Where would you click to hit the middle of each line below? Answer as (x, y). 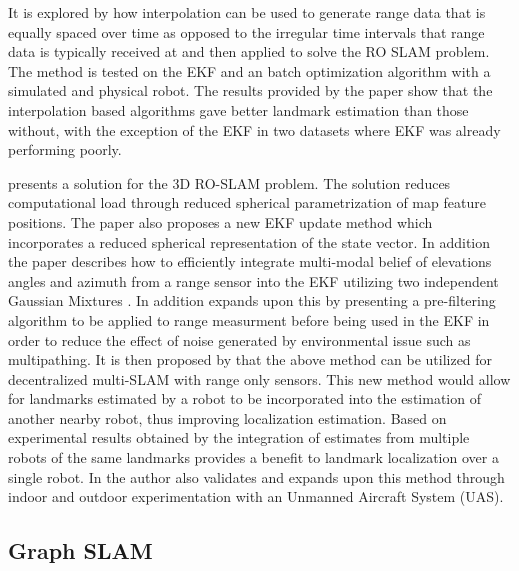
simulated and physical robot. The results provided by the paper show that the (250, 90)
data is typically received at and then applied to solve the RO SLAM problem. (249, 51)
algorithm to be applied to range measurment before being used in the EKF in (249, 319)
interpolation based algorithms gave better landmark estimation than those (238, 109)
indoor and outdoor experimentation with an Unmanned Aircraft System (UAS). (256, 496)
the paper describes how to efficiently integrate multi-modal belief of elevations (250, 261)
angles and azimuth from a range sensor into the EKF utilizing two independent (253, 280)
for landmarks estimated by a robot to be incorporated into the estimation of (244, 398)
